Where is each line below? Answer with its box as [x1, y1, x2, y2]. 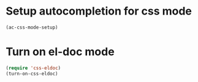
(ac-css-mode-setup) [6, 24, 59, 30]
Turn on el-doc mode [6, 45, 115, 58]
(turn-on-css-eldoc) [6, 70, 59, 77]
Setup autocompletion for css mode [6, 4, 192, 18]
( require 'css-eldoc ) [6, 65, 61, 71]
